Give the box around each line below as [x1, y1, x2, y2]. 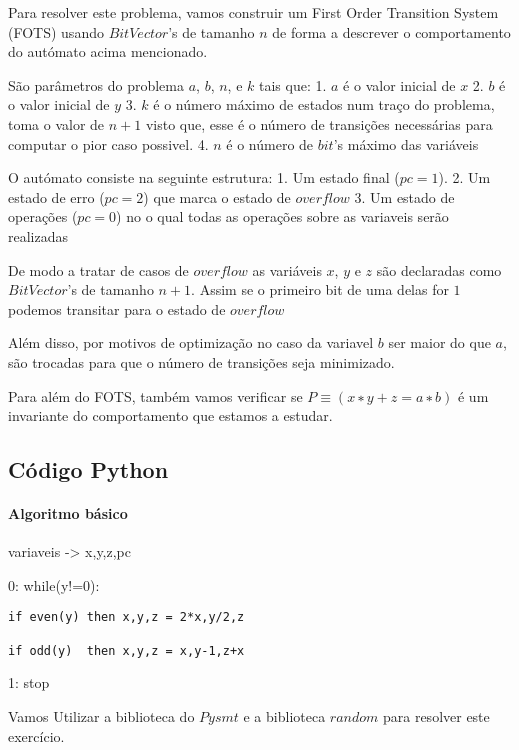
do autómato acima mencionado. [8, 41, 208, 62]
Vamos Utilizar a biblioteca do [8, 706, 195, 727]
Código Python [8, 454, 169, 485]
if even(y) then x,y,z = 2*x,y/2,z [8, 610, 245, 625]
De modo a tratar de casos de [8, 259, 189, 280]
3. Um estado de [354, 186, 455, 207]
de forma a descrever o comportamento [272, 21, 511, 42]
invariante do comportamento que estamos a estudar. [8, 405, 333, 426]
